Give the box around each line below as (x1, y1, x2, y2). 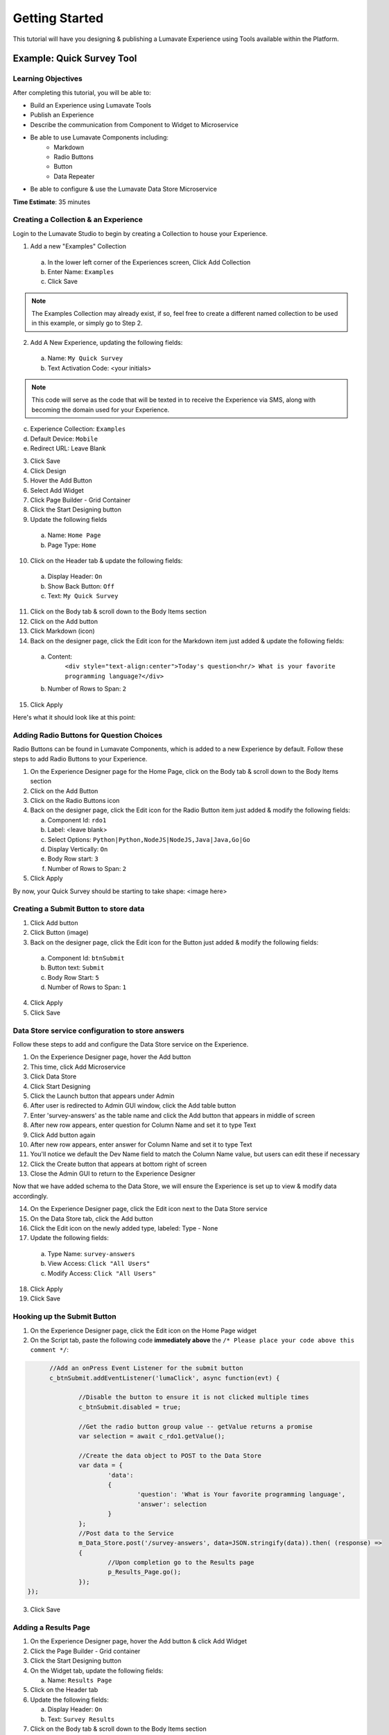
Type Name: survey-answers (47, 1249, 135, 1258)
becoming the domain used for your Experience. (31, 405, 170, 414)
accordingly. (12, 1192, 49, 1200)
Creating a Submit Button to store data (12, 904, 145, 914)
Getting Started (12, 10, 104, 26)
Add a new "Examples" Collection (30, 242, 126, 251)
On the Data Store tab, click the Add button (30, 1214, 153, 1223)
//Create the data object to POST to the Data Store (78, 1451, 262, 1459)
